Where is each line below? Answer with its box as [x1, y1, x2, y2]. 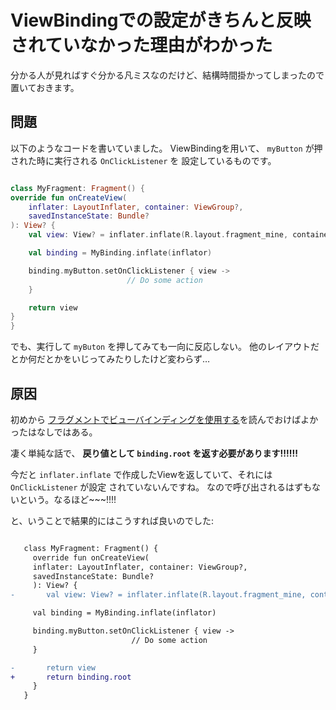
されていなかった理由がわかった [10, 34, 273, 57]
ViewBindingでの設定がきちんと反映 [10, 9, 312, 32]
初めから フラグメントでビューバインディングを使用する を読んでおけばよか [10, 413, 319, 425]
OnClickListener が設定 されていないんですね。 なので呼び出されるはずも [10, 481, 313, 493]
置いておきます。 [10, 81, 80, 93]
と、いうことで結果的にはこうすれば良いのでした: [10, 514, 215, 526]
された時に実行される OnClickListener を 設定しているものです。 [10, 154, 277, 166]
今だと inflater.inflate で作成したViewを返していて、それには [10, 468, 273, 480]
